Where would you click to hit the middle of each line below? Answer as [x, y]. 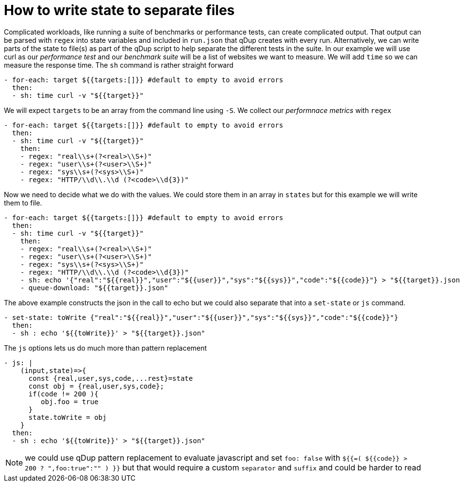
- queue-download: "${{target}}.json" [94, 288]
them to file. [23, 203]
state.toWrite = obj [67, 417]
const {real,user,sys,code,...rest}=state [111, 378]
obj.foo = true [69, 402]
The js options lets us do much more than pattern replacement [105, 348]
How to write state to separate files [119, 10]
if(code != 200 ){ [63, 394]
